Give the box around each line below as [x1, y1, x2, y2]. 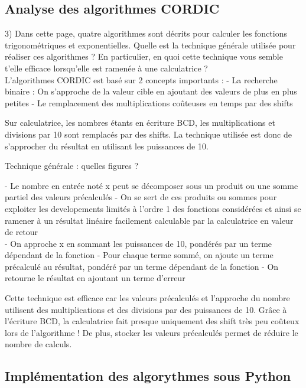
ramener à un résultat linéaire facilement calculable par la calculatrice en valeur [5, 214, 294, 226]
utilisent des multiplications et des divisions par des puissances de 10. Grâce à [5, 303, 287, 315]
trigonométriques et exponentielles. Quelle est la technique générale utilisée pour [5, 38, 296, 51]
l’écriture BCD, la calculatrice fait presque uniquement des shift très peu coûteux [5, 315, 300, 327]
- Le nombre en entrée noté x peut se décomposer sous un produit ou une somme [5, 179, 298, 191]
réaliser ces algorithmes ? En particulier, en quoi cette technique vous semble [5, 50, 283, 63]
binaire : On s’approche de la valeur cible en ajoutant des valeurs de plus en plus [5, 85, 297, 97]
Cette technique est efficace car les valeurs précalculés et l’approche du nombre [5, 292, 290, 304]
